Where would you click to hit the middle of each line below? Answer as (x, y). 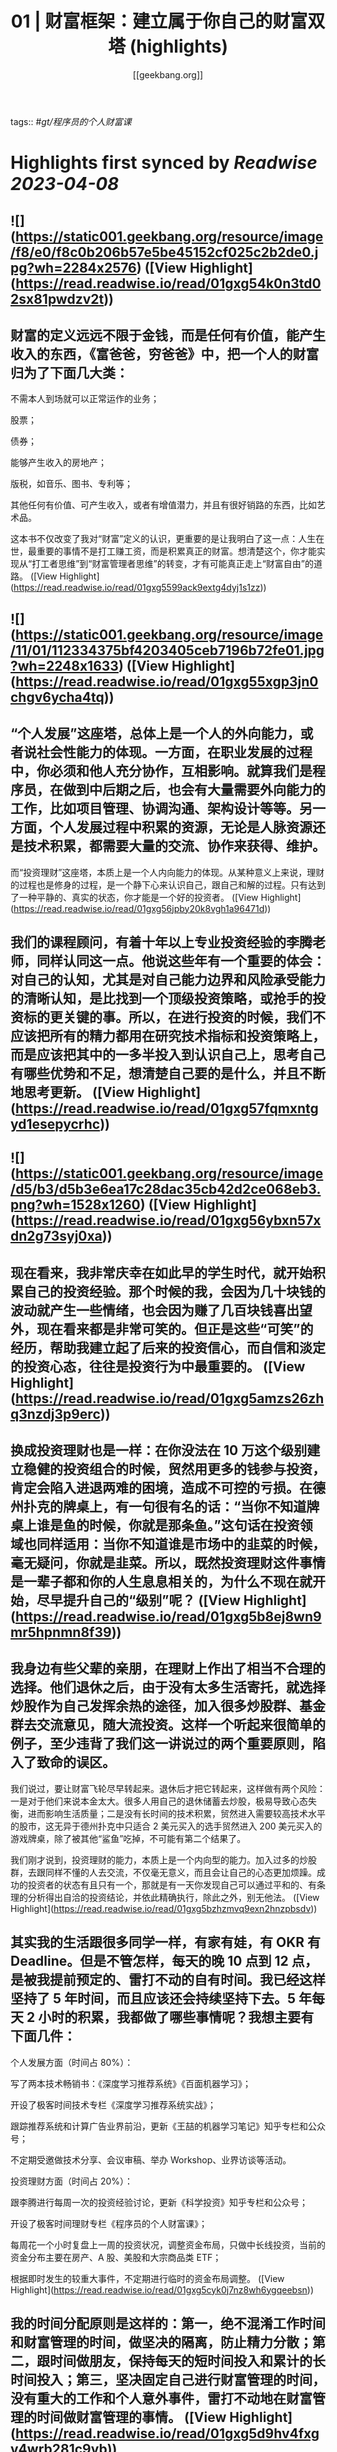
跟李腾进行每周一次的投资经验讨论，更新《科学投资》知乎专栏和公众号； (159, 2202)
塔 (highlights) (168, 46)
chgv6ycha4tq (57, 697)
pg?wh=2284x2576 (73, 267)
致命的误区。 (76, 1762)
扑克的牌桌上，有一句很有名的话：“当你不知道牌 (171, 1507)
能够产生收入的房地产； (58, 463)
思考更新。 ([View (79, 1092)
